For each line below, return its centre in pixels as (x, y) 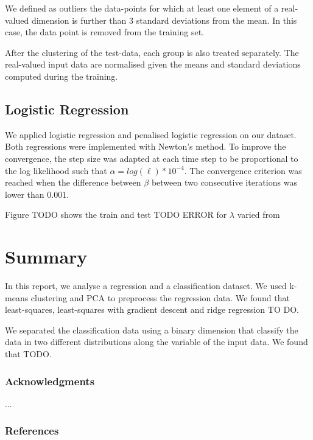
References (32, 431)
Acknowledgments (50, 381)
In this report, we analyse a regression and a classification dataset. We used (146, 286)
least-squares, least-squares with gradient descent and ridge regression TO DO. (152, 309)
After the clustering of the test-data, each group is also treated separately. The (152, 52)
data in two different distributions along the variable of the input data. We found (156, 342)
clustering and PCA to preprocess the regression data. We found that (160, 297)
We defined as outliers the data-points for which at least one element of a (142, 8)
